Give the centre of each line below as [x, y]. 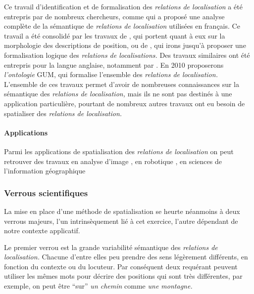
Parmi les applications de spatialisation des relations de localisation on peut [119, 151]
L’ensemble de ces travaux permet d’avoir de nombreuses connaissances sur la [122, 84]
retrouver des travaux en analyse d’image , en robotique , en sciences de [113, 161]
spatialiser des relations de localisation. [63, 113]
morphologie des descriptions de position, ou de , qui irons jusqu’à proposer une [125, 45]
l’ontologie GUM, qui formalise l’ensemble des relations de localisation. [111, 74]
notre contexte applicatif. [42, 231]
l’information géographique [45, 171]
